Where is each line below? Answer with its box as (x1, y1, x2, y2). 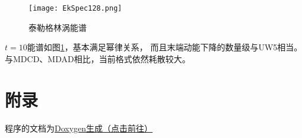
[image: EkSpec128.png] (28, 4, 122, 12)
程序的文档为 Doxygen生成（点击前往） (5, 121, 153, 134)
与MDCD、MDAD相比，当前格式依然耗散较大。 (5, 52, 190, 65)
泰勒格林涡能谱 (28, 21, 87, 33)
